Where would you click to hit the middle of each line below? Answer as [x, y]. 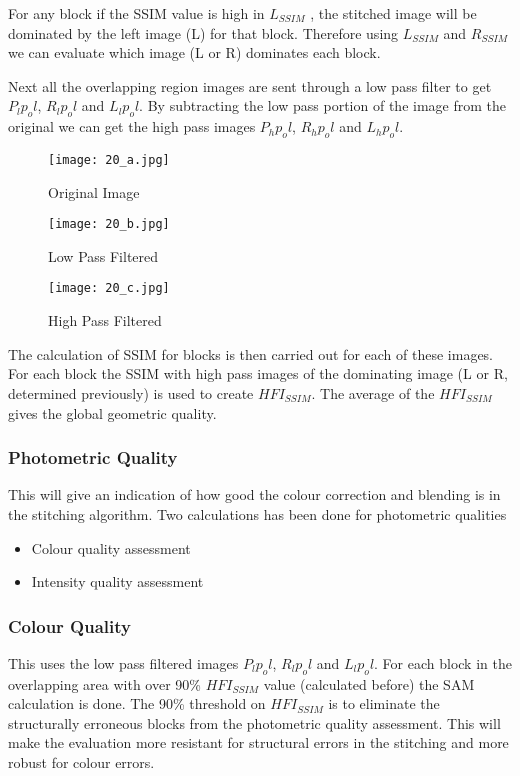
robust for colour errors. [81, 762]
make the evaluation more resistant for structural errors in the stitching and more [258, 742]
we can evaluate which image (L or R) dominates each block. [194, 52]
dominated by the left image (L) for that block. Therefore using [203, 32]
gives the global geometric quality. [112, 412]
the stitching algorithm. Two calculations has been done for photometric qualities [257, 513]
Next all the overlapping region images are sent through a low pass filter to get [250, 85]
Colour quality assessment [111, 547]
